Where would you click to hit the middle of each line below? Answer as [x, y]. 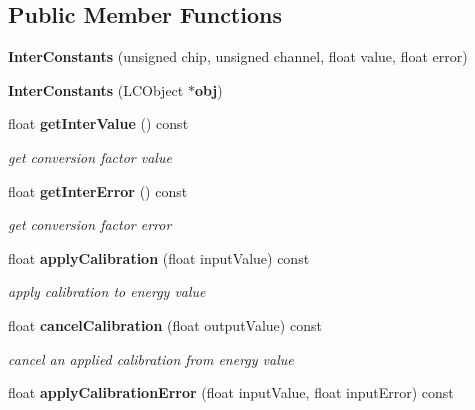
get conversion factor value [90, 156]
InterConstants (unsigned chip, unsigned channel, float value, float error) [238, 56]
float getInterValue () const [98, 123]
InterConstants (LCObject [96, 89]
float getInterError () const [98, 190]
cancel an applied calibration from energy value [151, 358]
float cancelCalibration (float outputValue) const [165, 324]
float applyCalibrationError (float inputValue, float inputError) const [231, 392]
